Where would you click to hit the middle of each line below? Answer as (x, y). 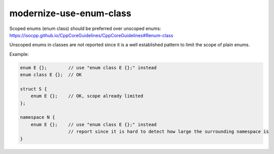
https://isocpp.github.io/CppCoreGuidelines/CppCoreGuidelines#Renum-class (91, 35)
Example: (19, 54)
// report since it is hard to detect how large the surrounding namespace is (168, 132)
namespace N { (38, 117)
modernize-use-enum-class (70, 13)
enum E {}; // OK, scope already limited (87, 96)
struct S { (33, 89)
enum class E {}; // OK (51, 75)
